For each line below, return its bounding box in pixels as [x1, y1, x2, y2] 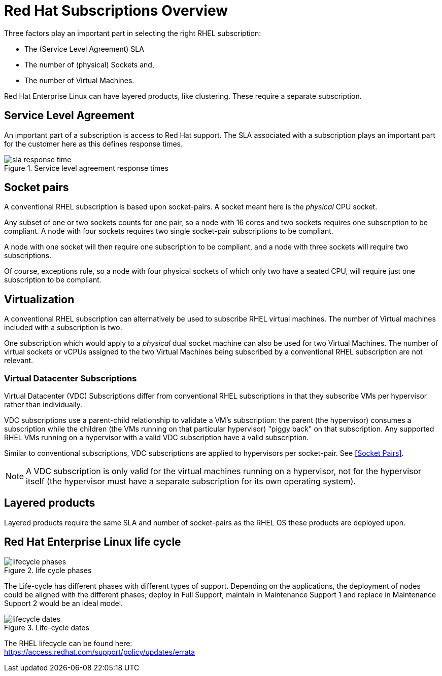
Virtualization [4, 293, 75, 306]
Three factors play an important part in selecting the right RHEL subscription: [4, 28, 261, 38]
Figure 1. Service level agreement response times [4, 163, 168, 172]
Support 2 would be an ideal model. [4, 598, 123, 608]
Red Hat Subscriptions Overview [4, 2, 228, 19]
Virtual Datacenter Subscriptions [4, 373, 137, 383]
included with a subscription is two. [4, 323, 122, 332]
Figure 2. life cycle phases [4, 565, 92, 575]
